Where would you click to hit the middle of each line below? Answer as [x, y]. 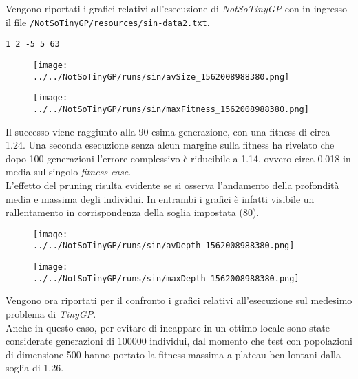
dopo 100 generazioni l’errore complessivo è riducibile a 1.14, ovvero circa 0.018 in [178, 158]
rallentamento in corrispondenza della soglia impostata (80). [133, 212]
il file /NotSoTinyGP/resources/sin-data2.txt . [108, 22]
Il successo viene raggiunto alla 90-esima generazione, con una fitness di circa [168, 131]
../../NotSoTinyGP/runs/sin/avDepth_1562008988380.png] [164, 246]
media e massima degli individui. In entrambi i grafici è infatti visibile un [160, 198]
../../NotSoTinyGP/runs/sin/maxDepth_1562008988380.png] [166, 278]
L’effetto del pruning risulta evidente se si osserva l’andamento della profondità [172, 185]
